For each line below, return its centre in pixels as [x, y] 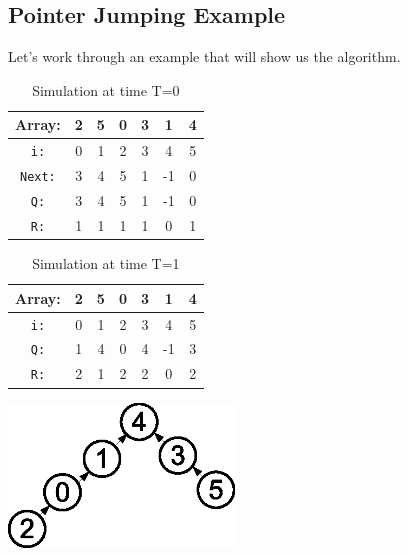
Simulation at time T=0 [106, 89]
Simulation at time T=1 [106, 263]
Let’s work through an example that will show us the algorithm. [204, 56]
